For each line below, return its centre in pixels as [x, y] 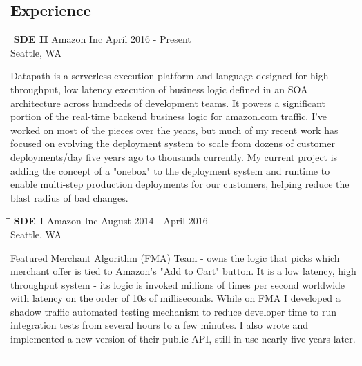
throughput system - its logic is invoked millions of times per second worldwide [178, 284]
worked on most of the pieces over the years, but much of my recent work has [174, 129]
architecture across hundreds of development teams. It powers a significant [168, 103]
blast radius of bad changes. [69, 197]
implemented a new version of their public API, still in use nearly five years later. [183, 339]
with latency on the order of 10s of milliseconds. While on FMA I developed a [175, 298]
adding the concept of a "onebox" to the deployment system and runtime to [170, 170]
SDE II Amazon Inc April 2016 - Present [102, 39]
